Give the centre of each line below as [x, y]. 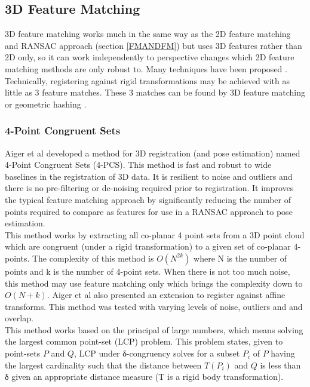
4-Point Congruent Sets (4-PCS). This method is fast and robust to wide [138, 165]
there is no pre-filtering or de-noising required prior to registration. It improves [149, 188]
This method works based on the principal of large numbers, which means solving [154, 329]
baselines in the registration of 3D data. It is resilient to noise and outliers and [149, 176]
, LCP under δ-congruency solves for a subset [157, 353]
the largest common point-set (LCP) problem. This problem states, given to [144, 341]
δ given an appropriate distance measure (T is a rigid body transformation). [144, 377]
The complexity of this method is [93, 258]
